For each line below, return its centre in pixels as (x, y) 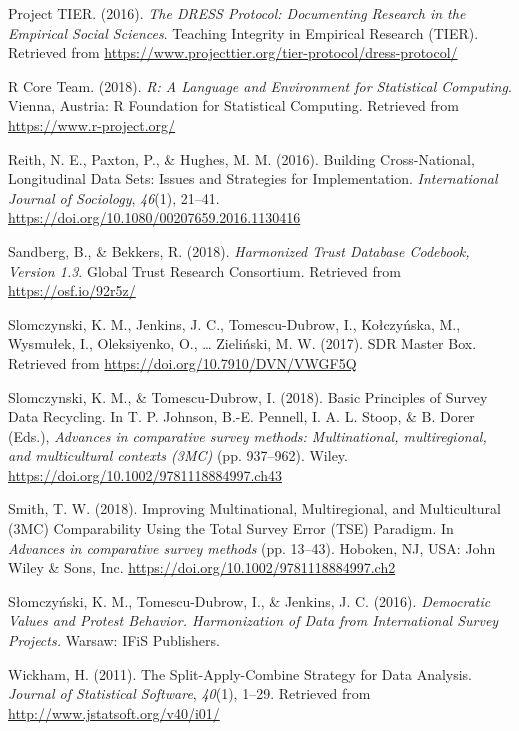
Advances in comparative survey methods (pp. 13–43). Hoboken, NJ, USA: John (252, 547)
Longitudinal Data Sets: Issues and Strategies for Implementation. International (253, 178)
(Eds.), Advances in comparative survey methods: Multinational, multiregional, (247, 435)
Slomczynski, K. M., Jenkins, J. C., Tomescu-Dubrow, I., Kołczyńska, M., (234, 323)
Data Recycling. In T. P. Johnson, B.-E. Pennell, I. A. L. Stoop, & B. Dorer (241, 416)
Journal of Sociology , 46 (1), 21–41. (114, 197)
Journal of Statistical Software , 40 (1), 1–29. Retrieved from (189, 693)
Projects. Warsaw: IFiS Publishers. (114, 640)
